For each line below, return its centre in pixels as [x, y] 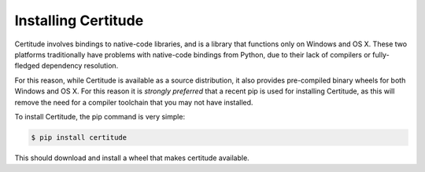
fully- [381, 54]
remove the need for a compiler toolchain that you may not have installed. [134, 102]
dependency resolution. [80, 66]
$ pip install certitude [79, 137]
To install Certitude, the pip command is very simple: [100, 116]
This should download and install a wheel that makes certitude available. [132, 158]
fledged [27, 66]
